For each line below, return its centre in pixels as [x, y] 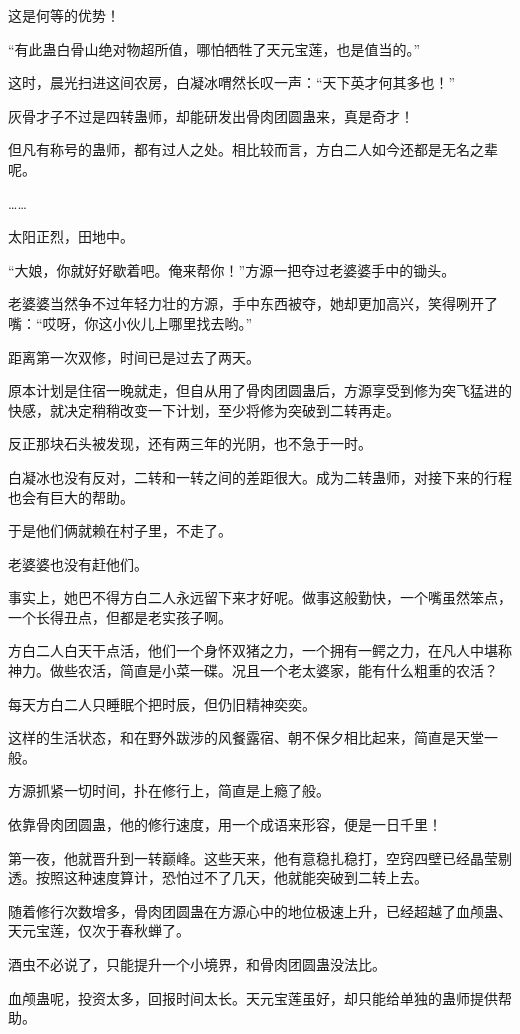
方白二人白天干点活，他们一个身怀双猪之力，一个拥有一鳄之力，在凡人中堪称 [260, 650]
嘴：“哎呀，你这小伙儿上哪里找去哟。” [130, 322]
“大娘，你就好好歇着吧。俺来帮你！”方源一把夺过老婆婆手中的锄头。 [232, 269]
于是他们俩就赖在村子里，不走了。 [120, 530]
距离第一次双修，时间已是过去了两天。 [134, 356]
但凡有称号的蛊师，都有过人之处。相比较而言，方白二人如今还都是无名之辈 [253, 149]
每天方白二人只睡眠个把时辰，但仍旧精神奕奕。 [162, 703]
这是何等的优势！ [64, 15]
